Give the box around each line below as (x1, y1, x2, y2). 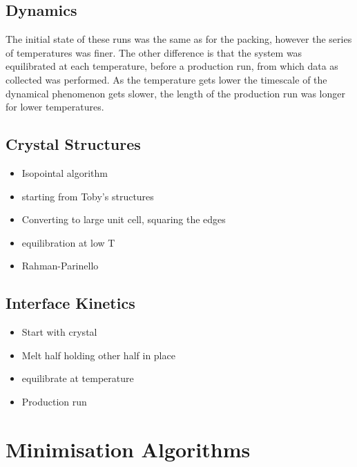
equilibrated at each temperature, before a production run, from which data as (6, 59, 338, 73)
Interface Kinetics (6, 292, 135, 314)
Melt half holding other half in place (21, 347, 175, 362)
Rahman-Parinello (21, 258, 99, 273)
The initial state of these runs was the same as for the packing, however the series (6, 32, 352, 46)
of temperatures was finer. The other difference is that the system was (6, 45, 302, 59)
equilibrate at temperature (21, 371, 134, 385)
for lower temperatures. (6, 99, 104, 114)
